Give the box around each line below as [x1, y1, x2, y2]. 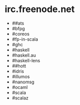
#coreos [12, 31, 30, 37]
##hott [12, 63, 26, 69]
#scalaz [12, 94, 29, 101]
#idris [12, 68, 24, 74]
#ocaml [12, 84, 28, 90]
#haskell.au [12, 52, 36, 58]
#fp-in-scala [12, 36, 38, 42]
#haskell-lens [12, 57, 41, 63]
